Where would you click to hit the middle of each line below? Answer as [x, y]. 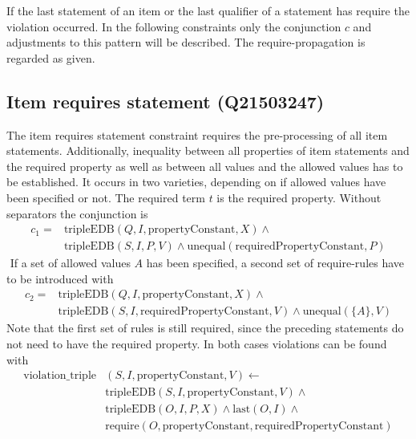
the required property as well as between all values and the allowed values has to [205, 166]
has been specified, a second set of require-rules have [275, 263]
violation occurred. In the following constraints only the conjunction [174, 26]
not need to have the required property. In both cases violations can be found [197, 344]
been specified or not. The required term [106, 197]
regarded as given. [51, 57]
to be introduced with [60, 278]
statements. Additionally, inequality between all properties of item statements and [208, 150]
